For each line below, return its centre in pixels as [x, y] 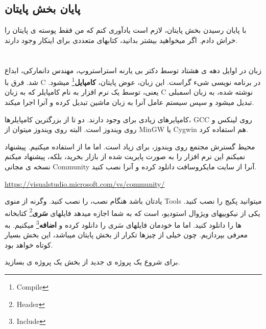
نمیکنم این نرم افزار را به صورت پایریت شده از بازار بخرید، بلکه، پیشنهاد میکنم [125, 156]
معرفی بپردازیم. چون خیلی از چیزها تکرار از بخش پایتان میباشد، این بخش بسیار [126, 235]
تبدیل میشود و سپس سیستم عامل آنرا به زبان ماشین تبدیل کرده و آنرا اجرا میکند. [129, 102]
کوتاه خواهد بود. [29, 244]
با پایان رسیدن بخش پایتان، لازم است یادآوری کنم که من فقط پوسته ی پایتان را [126, 30]
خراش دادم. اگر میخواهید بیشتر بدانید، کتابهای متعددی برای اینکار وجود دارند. [121, 40]
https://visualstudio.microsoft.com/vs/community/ [85, 183]
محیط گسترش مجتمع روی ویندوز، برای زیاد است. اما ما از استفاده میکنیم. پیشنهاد [130, 146]
